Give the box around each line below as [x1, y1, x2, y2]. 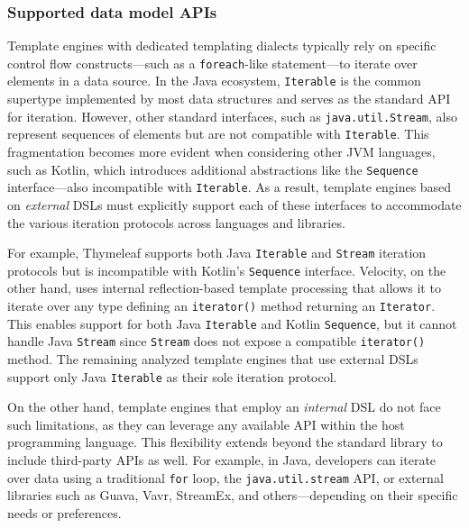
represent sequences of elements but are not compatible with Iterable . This [7, 124, 429, 143]
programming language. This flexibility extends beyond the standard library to [7, 432, 443, 451]
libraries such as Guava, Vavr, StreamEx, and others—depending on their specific [7, 486, 458, 505]
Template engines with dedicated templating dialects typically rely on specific [7, 36, 437, 55]
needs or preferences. [7, 503, 122, 522]
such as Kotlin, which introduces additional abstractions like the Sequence [7, 159, 418, 178]
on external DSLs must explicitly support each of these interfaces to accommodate [7, 195, 462, 214]
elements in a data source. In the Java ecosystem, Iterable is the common [7, 71, 421, 90]
